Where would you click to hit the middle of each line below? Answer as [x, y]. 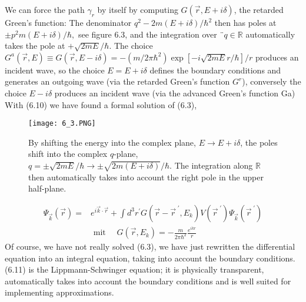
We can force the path [45, 9]
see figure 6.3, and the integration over [147, 34]
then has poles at [245, 22]
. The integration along [211, 165]
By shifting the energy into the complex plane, [112, 142]
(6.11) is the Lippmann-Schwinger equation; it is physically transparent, [134, 269]
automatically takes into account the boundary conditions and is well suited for [148, 281]
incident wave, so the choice [55, 70]
